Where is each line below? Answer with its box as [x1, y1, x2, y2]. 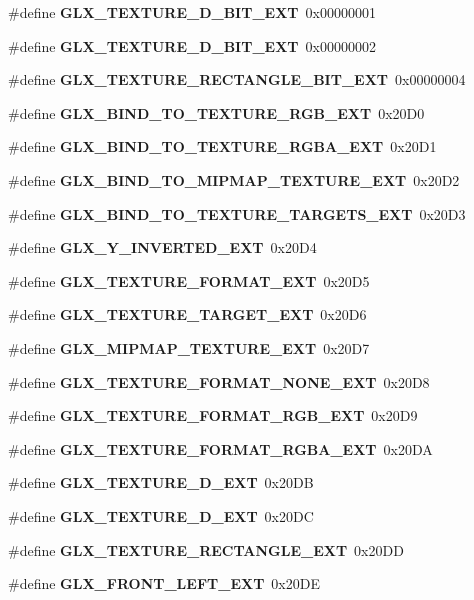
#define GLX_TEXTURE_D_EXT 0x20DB [8, 472, 314, 493]
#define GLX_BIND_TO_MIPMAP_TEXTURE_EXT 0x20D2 [8, 169, 460, 190]
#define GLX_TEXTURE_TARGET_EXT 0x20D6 [8, 304, 367, 325]
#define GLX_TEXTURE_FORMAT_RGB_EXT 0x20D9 [8, 405, 418, 426]
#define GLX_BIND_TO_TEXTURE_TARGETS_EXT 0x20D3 [8, 203, 466, 224]
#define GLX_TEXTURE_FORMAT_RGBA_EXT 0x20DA [8, 438, 433, 459]
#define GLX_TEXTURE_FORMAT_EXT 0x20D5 [8, 270, 370, 291]
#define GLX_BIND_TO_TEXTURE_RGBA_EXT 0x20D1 [8, 136, 437, 157]
